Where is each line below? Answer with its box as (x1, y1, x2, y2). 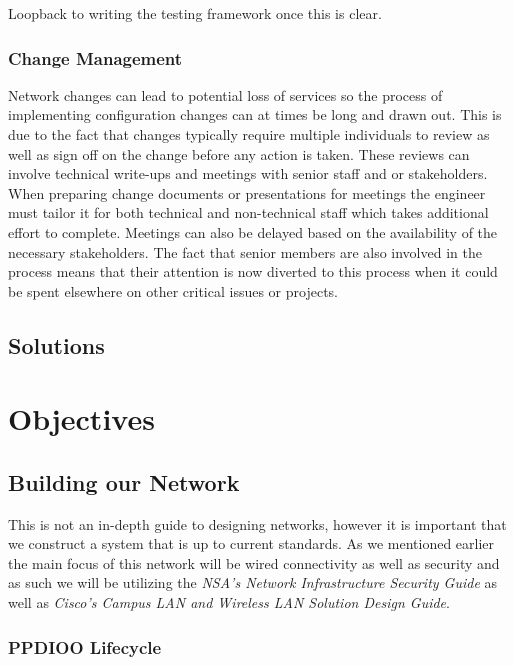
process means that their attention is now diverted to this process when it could (8, 261, 498, 282)
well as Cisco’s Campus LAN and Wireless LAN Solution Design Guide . (8, 592, 450, 613)
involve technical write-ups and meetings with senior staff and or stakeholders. (8, 163, 488, 184)
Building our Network (8, 466, 240, 497)
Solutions (8, 329, 105, 360)
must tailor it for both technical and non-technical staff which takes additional (8, 202, 489, 223)
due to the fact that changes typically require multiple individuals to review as (8, 124, 490, 144)
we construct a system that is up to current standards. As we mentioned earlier (8, 533, 495, 554)
